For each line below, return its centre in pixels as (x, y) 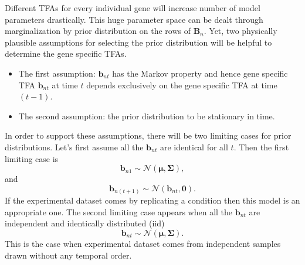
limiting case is (32, 158)
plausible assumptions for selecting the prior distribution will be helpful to (138, 42)
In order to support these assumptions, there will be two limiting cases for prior (148, 135)
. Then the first (261, 147)
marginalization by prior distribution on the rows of (98, 31)
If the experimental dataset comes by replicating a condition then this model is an (152, 200)
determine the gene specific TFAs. (66, 54)
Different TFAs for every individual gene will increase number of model (133, 8)
